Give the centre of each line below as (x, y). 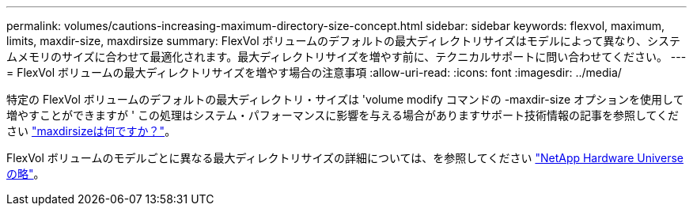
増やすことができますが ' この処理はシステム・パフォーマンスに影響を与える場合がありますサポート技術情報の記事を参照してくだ (343, 115)
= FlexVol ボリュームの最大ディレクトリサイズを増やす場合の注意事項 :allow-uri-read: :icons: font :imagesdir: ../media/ (314, 72)
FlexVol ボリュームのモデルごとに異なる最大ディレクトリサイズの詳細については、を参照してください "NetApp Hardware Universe (345, 158)
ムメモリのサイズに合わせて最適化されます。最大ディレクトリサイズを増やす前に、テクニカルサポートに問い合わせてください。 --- (346, 57)
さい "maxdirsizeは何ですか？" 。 (91, 131)
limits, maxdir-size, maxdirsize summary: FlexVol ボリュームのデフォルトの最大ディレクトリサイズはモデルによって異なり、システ (344, 41)
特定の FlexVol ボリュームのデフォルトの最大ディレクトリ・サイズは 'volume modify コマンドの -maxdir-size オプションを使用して (345, 99)
